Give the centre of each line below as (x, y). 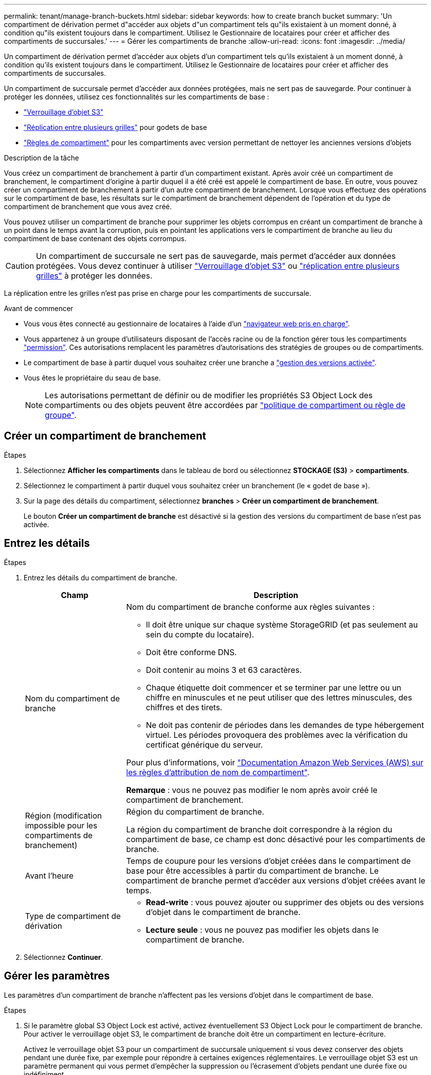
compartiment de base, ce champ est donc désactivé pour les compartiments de (276, 839)
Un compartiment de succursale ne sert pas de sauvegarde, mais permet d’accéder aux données (216, 256)
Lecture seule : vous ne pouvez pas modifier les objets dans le (262, 930)
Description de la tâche (42, 158)
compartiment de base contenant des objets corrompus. (95, 238)
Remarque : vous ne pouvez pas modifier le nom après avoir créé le (252, 790)
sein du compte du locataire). (200, 634)
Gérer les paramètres (57, 976)
